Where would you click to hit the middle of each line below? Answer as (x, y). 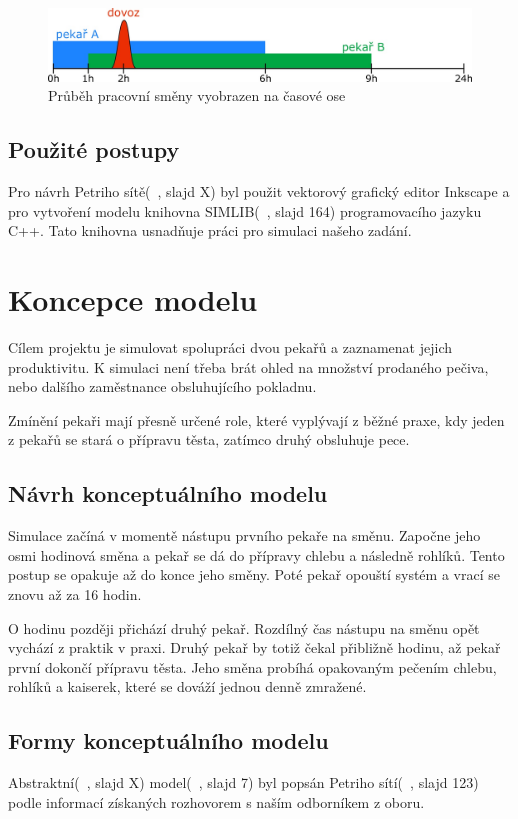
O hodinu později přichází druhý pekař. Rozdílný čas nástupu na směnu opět (244, 627)
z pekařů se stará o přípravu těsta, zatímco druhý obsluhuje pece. (209, 439)
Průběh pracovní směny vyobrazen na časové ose (197, 95)
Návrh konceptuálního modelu (168, 493)
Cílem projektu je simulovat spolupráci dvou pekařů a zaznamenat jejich (230, 347)
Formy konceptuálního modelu (168, 740)
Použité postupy (94, 149)
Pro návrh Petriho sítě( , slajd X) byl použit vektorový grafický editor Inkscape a (259, 191)
